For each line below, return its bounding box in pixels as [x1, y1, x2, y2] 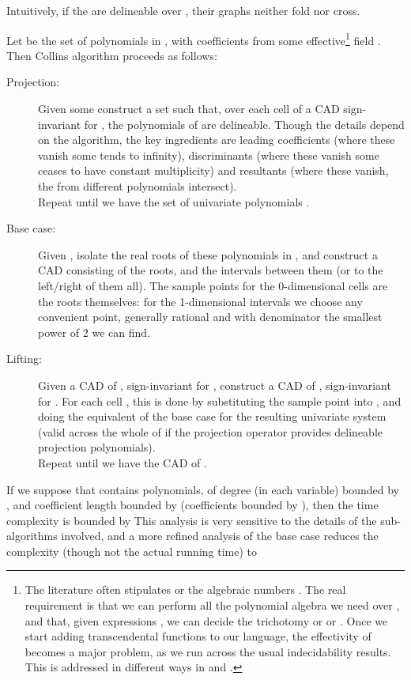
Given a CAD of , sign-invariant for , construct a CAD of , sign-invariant [38, 376, 391, 393]
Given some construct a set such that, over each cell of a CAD [38, 100, 340, 117]
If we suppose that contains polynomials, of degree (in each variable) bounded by [6, 481, 400, 497]
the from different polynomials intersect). [38, 178, 237, 194]
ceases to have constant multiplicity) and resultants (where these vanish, [38, 162, 389, 179]
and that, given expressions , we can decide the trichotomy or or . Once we [25, 612, 388, 629]
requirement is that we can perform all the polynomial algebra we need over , [25, 597, 400, 614]
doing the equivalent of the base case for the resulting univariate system [38, 408, 386, 425]
